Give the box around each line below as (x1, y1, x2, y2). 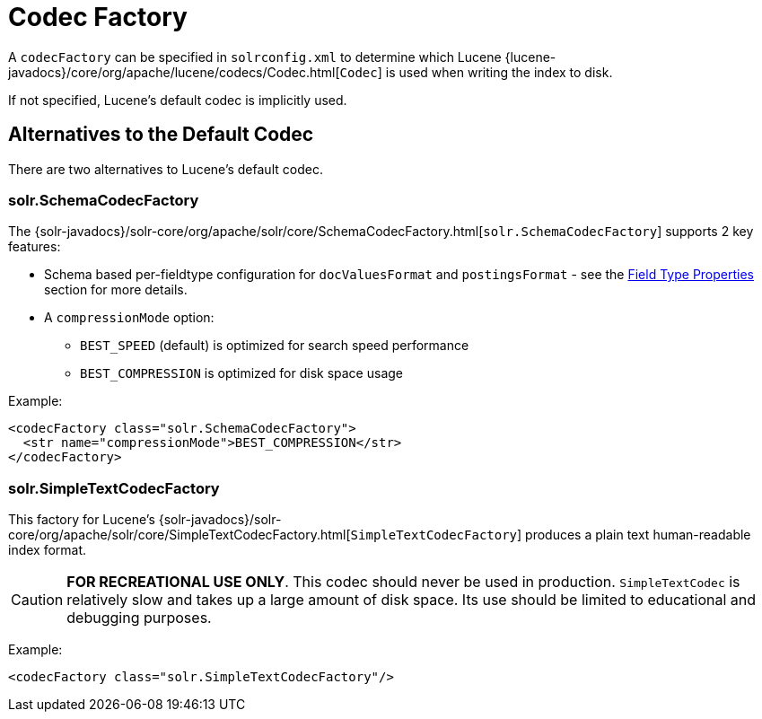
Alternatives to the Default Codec (8, 123, 314, 146)
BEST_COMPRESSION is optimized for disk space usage (80, 365, 403, 381)
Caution (11, 591, 64, 609)
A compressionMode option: (44, 310, 215, 326)
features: (8, 239, 61, 255)
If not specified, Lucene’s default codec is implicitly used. (8, 92, 347, 108)
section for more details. (44, 282, 188, 298)
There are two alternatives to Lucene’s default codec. (8, 161, 323, 177)
